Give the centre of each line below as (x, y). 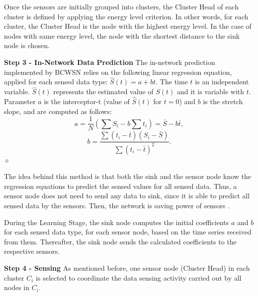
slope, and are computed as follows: (58, 111)
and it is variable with (211, 91)
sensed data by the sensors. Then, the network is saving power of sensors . (117, 205)
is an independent (222, 82)
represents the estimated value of (103, 91)
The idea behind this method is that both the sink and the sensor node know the (128, 176)
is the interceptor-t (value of (87, 101)
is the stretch (223, 101)
